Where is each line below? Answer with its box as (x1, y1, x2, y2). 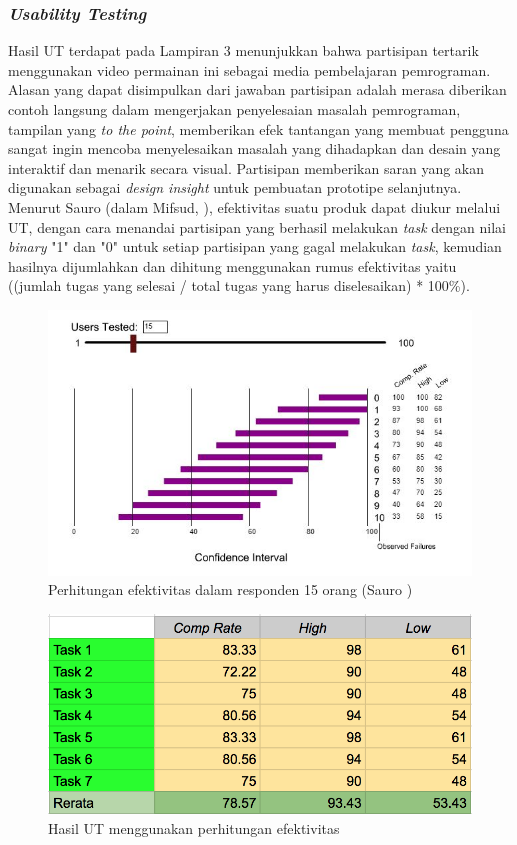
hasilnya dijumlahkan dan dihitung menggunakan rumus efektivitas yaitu (8, 255, 457, 276)
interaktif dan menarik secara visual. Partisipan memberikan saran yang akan (8, 157, 484, 178)
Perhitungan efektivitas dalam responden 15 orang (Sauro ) (48, 579, 413, 600)
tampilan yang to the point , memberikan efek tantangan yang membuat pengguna (8, 118, 509, 139)
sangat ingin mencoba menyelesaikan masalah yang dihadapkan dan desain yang (8, 138, 501, 159)
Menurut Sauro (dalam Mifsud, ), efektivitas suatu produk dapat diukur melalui (8, 196, 501, 217)
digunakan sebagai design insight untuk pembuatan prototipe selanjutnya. (8, 177, 462, 198)
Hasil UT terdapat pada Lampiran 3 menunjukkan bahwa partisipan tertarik (8, 40, 479, 61)
